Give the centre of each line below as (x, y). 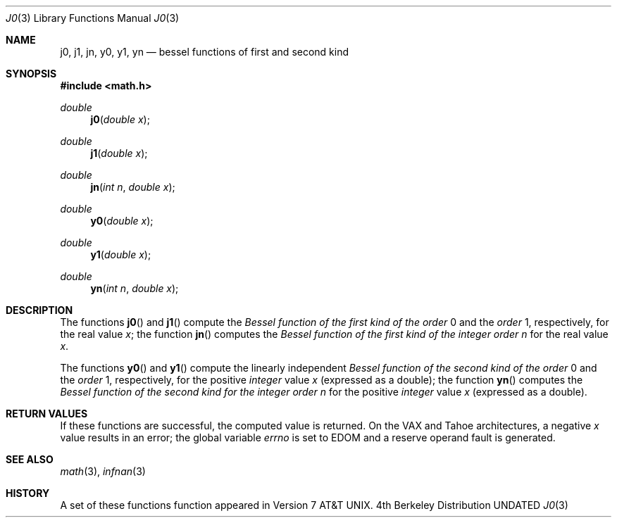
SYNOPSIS (31, 74)
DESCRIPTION (39, 310)
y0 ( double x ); (122, 221)
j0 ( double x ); (120, 119)
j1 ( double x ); (119, 153)
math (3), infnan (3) (103, 471)
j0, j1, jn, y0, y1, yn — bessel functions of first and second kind (205, 52)
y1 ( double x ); (121, 254)
